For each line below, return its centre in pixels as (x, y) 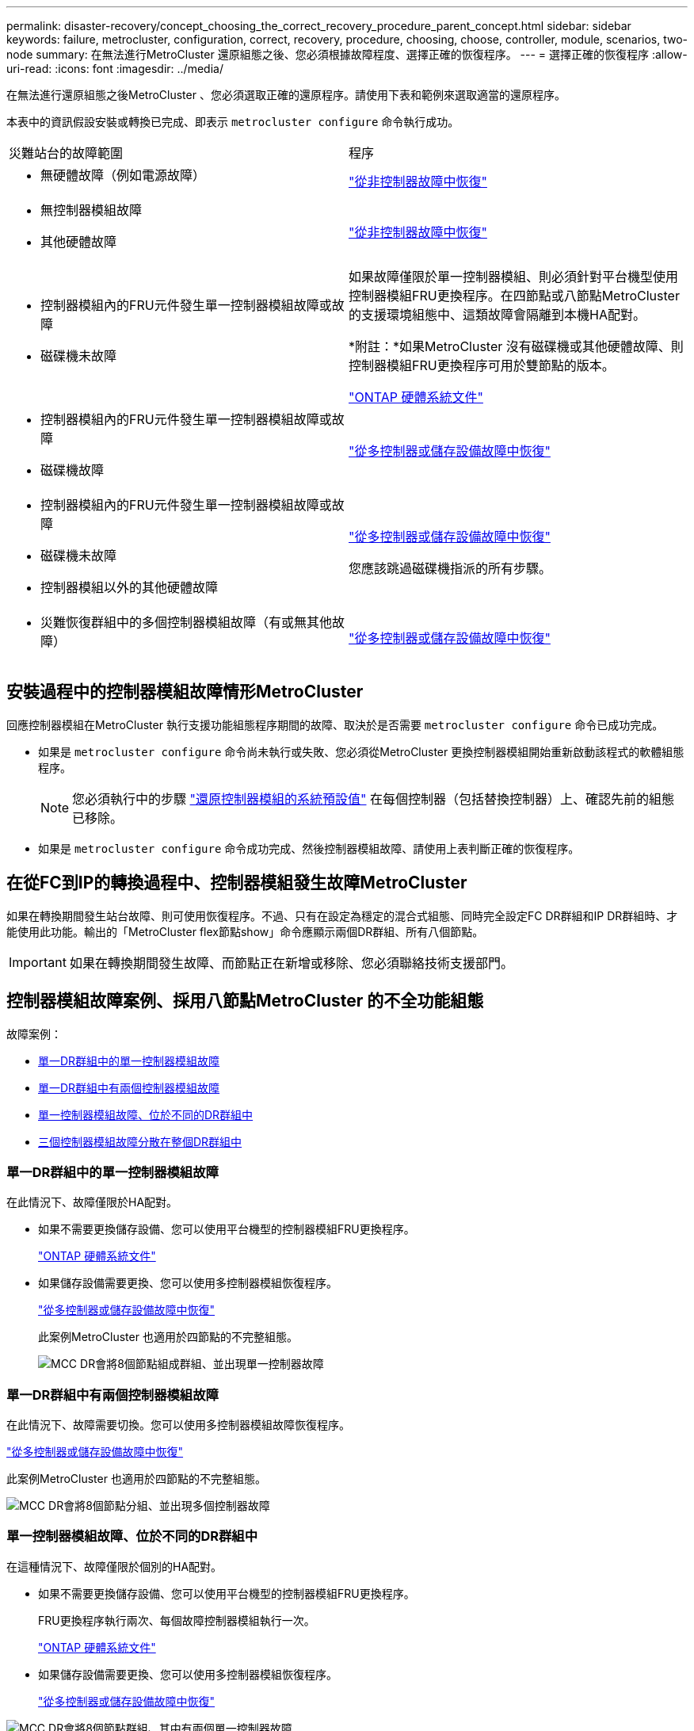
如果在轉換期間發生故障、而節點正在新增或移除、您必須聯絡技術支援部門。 (291, 963)
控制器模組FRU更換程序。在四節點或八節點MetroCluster (514, 296)
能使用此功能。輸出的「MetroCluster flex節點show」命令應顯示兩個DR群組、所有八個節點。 (245, 931)
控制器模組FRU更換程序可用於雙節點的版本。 (482, 365)
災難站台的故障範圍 (66, 153)
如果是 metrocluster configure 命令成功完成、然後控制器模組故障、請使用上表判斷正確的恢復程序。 (309, 848)
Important (38, 962)
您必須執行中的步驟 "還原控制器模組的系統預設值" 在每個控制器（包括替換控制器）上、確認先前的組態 (374, 799)
